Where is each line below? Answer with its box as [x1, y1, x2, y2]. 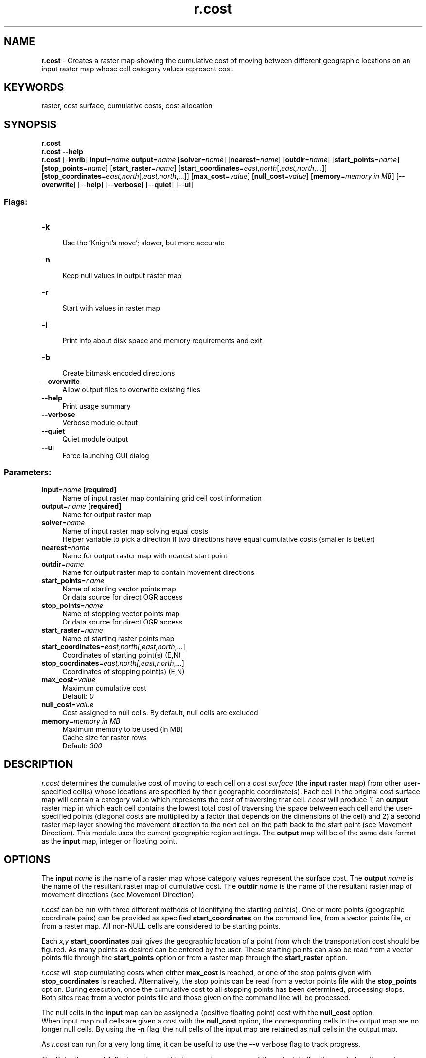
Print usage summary [62, 402, 131, 411]
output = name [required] [41, 502, 122, 510]
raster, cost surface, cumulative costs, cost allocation [41, 102, 213, 110]
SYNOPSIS [4, 118, 57, 131]
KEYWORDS [4, 81, 64, 94]
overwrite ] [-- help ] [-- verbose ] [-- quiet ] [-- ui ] [41, 180, 194, 189]
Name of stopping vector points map [62, 609, 180, 618]
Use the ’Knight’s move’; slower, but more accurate [62, 239, 225, 247]
